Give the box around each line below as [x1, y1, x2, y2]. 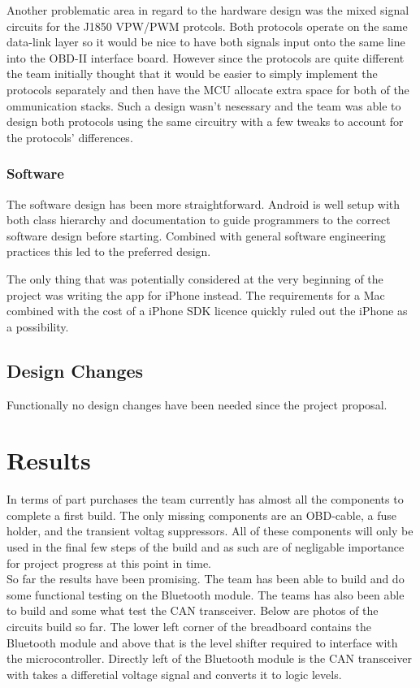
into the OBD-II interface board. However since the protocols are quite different [6, 49, 405, 66]
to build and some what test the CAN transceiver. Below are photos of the [6, 602, 379, 619]
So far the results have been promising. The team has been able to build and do [6, 570, 405, 587]
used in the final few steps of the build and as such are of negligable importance [6, 539, 405, 556]
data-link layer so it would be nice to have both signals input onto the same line [6, 33, 405, 50]
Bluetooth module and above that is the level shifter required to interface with [6, 634, 398, 651]
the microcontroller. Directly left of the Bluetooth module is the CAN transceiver [6, 650, 412, 667]
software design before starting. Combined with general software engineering [6, 227, 386, 244]
